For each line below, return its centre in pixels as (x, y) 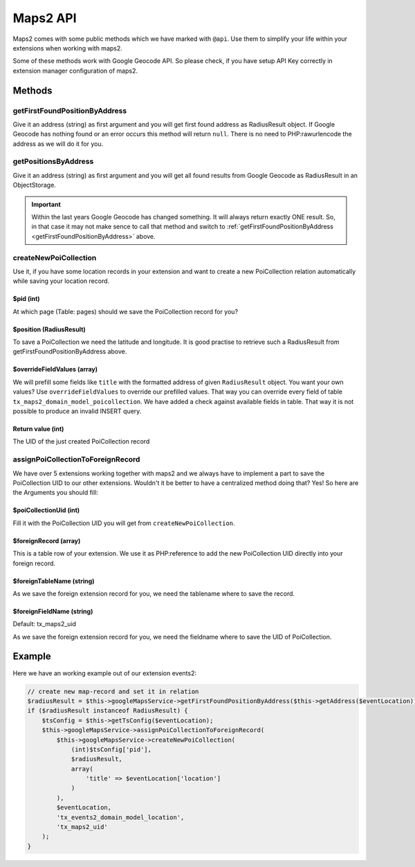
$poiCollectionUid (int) (46, 510)
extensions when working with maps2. (67, 48)
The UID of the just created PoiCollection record (81, 441)
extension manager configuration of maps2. (75, 71)
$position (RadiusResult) (49, 329)
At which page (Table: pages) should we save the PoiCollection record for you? (126, 311)
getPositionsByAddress (53, 161)
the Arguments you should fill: (55, 493)
